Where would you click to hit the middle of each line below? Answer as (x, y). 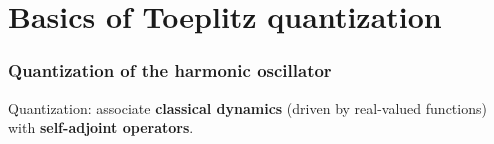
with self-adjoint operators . (101, 127)
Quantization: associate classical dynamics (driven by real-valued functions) (247, 107)
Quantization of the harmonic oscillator (170, 70)
